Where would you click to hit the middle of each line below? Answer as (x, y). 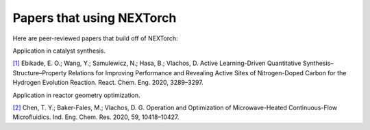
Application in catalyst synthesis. (59, 51)
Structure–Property (40, 73)
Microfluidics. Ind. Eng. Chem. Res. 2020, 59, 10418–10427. (96, 117)
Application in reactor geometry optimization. (76, 95)
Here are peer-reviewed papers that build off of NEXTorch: (95, 38)
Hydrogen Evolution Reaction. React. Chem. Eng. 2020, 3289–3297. (108, 83)
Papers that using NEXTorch (95, 18)
